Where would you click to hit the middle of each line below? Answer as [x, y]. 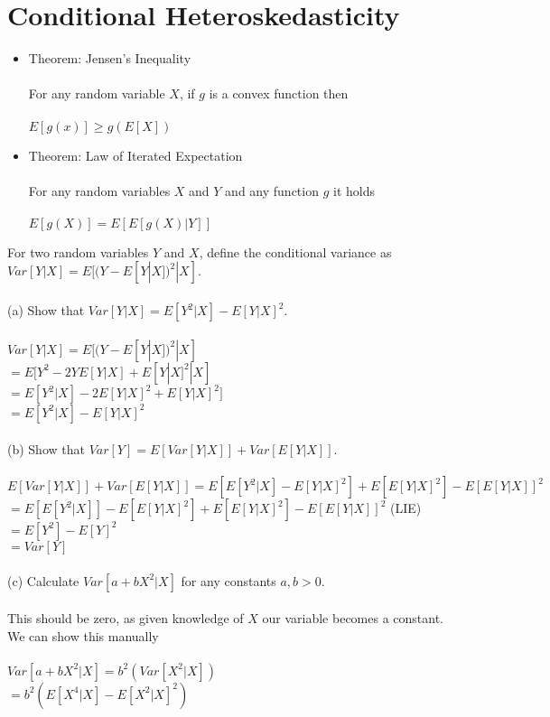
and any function [272, 190]
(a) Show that [46, 310]
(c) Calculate [43, 580]
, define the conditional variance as [295, 251]
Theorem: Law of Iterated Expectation [135, 155]
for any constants [228, 580]
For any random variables [99, 190]
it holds [354, 190]
